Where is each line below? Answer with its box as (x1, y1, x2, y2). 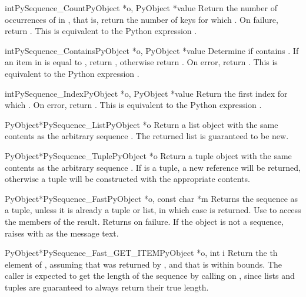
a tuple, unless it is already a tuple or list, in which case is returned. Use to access (5, 204, 301, 216)
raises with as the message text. (5, 227, 119, 239)
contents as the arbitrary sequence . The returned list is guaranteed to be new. (5, 130, 289, 142)
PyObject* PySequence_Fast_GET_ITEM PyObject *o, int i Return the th (5, 247, 278, 259)
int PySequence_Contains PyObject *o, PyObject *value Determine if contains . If (5, 44, 299, 56)
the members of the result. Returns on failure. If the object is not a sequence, (5, 215, 284, 227)
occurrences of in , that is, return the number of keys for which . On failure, (5, 13, 278, 25)
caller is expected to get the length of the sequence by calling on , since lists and (5, 269, 295, 282)
